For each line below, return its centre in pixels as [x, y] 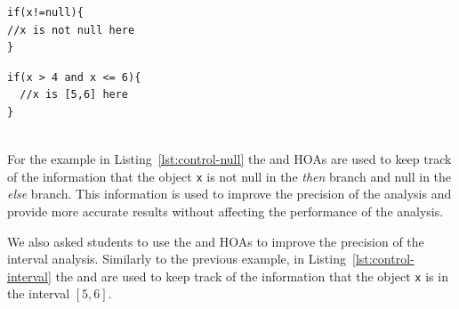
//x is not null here [71, 30]
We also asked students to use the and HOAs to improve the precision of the [216, 241]
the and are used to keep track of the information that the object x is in [252, 276]
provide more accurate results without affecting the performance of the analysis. [225, 211]
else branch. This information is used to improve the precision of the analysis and [229, 194]
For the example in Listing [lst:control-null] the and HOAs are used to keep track [229, 159]
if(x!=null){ [45, 12]
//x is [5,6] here [74, 95]
